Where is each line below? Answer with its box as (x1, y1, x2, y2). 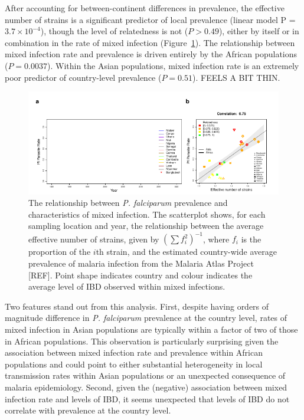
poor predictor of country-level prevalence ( (5, 71, 162, 83)
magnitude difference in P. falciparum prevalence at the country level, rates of (5, 311, 287, 324)
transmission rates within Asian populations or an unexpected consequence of (5, 369, 286, 382)
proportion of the (28, 245, 91, 258)
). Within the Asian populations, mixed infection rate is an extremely (47, 59, 299, 71)
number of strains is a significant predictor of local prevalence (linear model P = (5, 13, 296, 25)
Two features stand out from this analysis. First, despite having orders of (5, 300, 269, 312)
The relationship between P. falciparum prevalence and (28, 196, 228, 209)
